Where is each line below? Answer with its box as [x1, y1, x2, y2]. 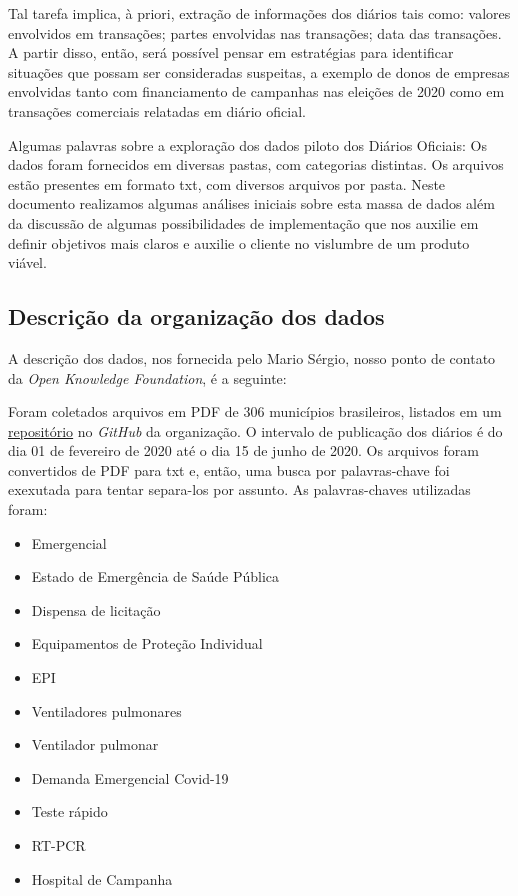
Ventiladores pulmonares [31, 700, 182, 721]
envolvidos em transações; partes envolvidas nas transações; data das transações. [8, 22, 502, 43]
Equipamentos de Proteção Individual [31, 633, 263, 654]
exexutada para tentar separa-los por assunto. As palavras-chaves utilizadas [8, 479, 471, 500]
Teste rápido [31, 801, 108, 822]
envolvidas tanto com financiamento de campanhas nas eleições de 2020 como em [8, 81, 505, 102]
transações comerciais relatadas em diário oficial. [8, 100, 306, 121]
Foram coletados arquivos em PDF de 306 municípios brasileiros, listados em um [8, 401, 502, 422]
